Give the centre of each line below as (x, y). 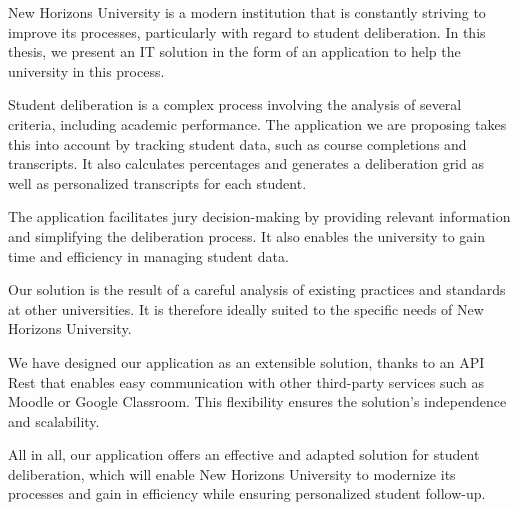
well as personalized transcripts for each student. (157, 182)
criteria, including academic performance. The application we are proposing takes (257, 123)
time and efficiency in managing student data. (148, 255)
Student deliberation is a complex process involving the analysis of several (235, 104)
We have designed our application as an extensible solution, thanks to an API (246, 361)
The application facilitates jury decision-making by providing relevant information (259, 216)
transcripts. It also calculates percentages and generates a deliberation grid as (246, 163)
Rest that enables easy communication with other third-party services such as (246, 381)
